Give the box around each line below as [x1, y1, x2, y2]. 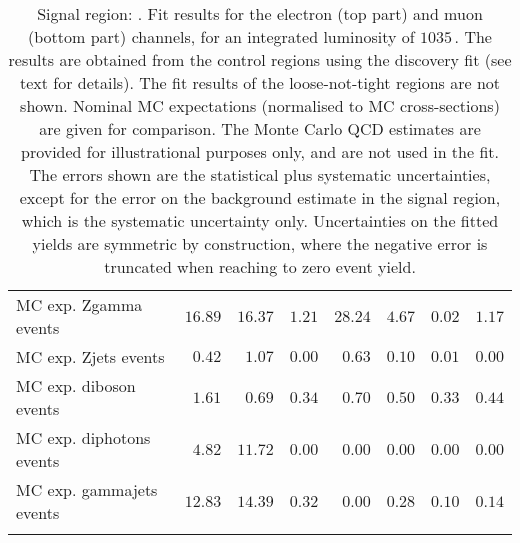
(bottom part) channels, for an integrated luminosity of [28, 25, 415, 48]
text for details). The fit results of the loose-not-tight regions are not [19, 71, 501, 94]
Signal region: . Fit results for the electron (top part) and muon [37, 2, 483, 25]
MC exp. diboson [16, 374, 136, 397]
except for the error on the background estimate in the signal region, [19, 186, 501, 209]
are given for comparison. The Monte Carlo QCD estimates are [39, 117, 481, 140]
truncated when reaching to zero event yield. [104, 255, 416, 278]
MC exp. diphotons [16, 426, 151, 449]
